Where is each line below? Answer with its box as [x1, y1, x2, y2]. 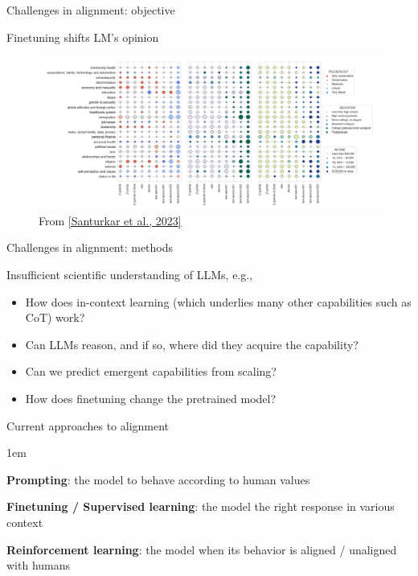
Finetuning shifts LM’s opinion [6, 28, 159, 45]
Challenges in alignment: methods [6, 239, 174, 256]
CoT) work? [25, 309, 85, 326]
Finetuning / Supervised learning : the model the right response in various [6, 498, 395, 515]
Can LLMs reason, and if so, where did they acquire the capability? [25, 335, 359, 352]
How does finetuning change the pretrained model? [25, 389, 277, 406]
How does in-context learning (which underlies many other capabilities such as [25, 293, 412, 310]
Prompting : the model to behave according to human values [6, 471, 310, 488]
